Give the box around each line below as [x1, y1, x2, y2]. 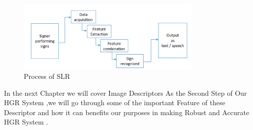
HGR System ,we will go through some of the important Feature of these [4, 97, 225, 108]
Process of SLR [24, 70, 70, 81]
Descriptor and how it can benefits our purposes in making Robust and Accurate [4, 107, 250, 117]
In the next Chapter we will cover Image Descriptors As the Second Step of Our [4, 87, 247, 98]
